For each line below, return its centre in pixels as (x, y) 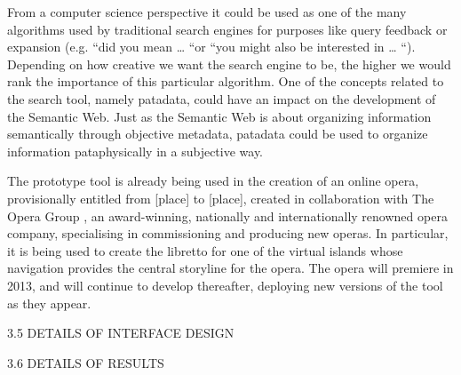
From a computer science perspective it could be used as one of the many (207, 12)
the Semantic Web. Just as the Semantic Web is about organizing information (219, 116)
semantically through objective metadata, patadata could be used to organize (218, 134)
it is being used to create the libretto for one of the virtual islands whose (205, 250)
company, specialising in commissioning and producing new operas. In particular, (228, 233)
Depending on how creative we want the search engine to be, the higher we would (229, 64)
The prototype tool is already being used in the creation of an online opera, (213, 181)
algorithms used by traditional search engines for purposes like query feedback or (227, 29)
